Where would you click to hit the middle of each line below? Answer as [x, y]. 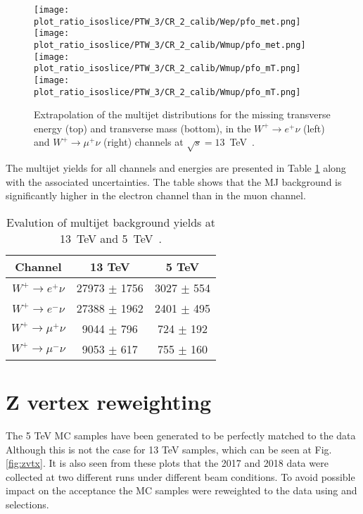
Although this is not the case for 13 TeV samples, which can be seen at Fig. [169, 449]
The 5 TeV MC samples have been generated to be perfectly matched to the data [181, 435]
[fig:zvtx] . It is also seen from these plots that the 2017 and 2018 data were [167, 463]
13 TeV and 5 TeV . [111, 238]
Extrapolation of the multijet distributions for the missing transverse [182, 114]
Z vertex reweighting [109, 402]
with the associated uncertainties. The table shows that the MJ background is [174, 181]
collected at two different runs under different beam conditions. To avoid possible [180, 476]
